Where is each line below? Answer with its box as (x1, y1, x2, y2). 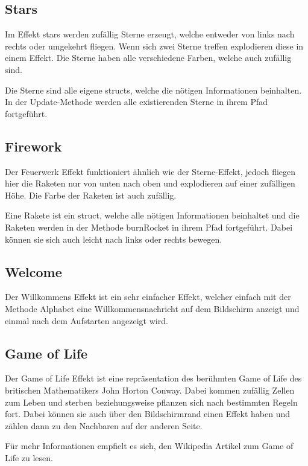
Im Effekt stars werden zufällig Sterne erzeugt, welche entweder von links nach (5, 28, 295, 40)
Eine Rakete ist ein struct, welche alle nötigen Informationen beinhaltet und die (5, 209, 300, 222)
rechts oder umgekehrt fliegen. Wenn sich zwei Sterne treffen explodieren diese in (5, 39, 304, 52)
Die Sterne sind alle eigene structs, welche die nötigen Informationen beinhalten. (5, 83, 302, 96)
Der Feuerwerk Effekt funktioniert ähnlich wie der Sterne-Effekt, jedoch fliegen (5, 165, 296, 177)
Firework (5, 136, 62, 155)
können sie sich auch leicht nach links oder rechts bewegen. (5, 232, 222, 245)
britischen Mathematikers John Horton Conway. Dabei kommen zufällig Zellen (5, 383, 295, 396)
